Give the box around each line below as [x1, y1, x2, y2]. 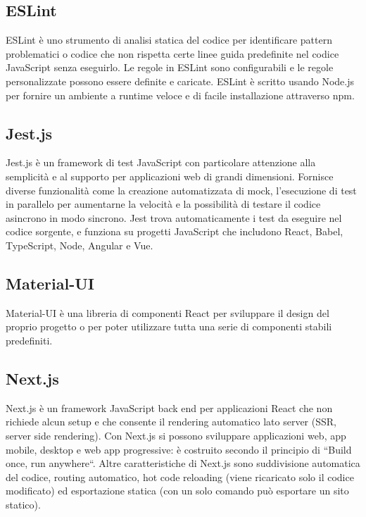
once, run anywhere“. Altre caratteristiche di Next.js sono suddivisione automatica [6, 456, 360, 471]
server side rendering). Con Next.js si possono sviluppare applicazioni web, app [6, 428, 346, 442]
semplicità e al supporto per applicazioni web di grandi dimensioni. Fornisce [6, 168, 334, 183]
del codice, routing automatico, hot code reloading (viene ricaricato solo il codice [6, 469, 354, 484]
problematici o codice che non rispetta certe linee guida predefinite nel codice [6, 46, 339, 61]
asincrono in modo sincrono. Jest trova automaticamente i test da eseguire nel [6, 210, 342, 225]
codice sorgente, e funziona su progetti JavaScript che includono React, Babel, [6, 224, 343, 239]
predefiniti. [6, 332, 53, 347]
